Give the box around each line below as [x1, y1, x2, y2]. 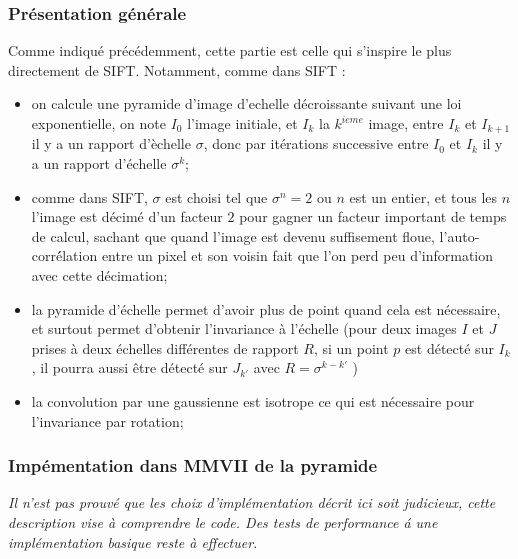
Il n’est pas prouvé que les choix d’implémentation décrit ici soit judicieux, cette [8, 492, 496, 513]
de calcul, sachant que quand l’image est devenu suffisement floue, [31, 225, 435, 246]
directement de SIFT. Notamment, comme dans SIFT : [8, 59, 346, 80]
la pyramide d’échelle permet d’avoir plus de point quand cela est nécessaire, [31, 298, 501, 319]
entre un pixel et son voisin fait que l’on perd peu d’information [101, 245, 494, 266]
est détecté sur [405, 337, 494, 358]
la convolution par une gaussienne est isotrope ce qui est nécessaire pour [31, 390, 475, 411]
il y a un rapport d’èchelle [31, 133, 191, 154]
